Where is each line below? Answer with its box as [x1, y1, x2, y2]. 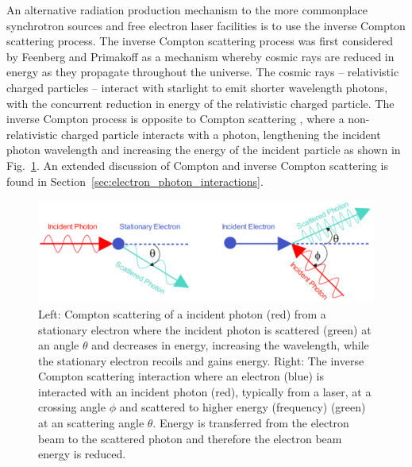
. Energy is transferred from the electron [152, 415, 349, 431]
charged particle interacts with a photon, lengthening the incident [60, 125, 381, 142]
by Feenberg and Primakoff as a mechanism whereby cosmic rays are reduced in [6, 48, 395, 64]
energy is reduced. [38, 446, 126, 462]
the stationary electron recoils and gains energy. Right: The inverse [38, 352, 364, 369]
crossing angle [38, 399, 106, 415]
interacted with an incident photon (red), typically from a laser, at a [38, 383, 372, 399]
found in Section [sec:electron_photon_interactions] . [6, 172, 264, 189]
